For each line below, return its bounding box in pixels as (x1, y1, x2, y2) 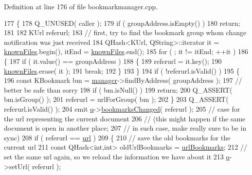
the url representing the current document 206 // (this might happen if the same (4, 113, 246, 123)
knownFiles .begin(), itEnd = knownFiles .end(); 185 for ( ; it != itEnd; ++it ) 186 (4, 46, 248, 57)
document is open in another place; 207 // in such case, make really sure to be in (4, 123, 247, 133)
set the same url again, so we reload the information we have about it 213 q (4, 151, 230, 161)
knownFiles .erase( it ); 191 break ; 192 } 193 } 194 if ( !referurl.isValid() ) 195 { (4, 65, 240, 76)
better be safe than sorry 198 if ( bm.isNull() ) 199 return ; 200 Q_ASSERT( (4, 84, 233, 95)
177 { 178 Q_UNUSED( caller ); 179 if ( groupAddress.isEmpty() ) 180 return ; (4, 18, 240, 28)
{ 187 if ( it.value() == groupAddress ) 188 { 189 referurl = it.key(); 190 (4, 56, 222, 66)
